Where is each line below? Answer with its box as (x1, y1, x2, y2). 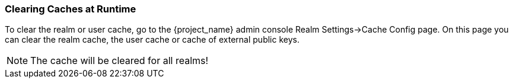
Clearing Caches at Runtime (5, 3, 136, 15)
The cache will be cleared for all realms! (30, 55, 209, 67)
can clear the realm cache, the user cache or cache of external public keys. (5, 34, 299, 45)
